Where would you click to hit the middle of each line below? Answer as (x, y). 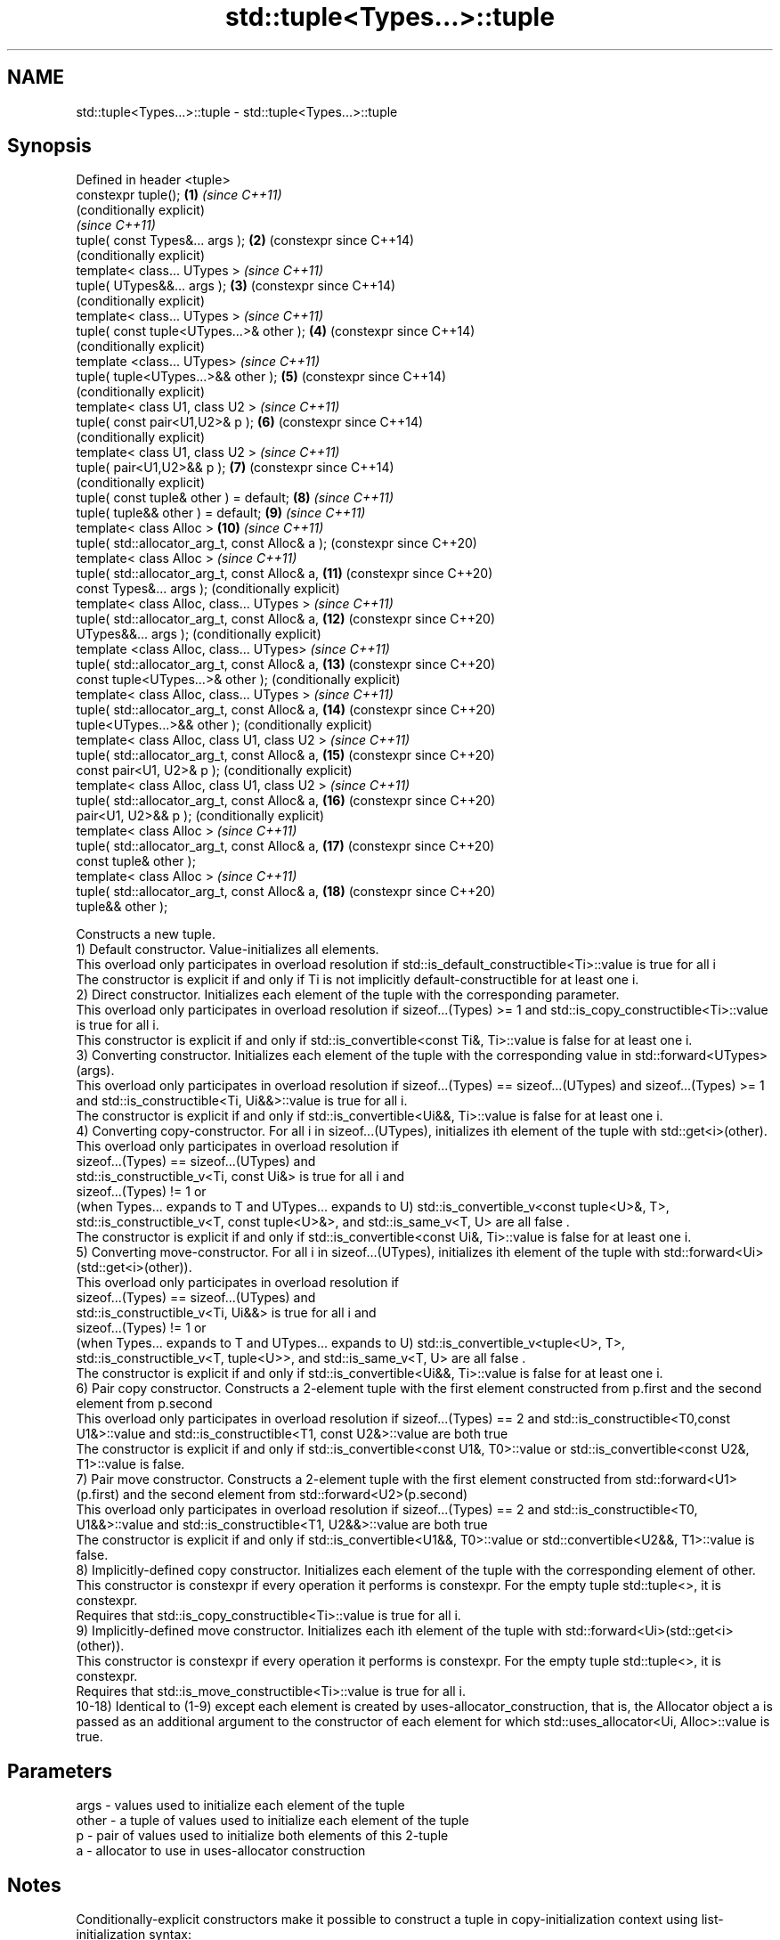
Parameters (60, 1771)
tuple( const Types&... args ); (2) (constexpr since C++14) (245, 240)
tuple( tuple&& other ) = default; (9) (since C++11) (221, 513)
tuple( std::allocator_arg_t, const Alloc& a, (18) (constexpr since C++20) (286, 892)
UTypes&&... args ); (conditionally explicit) (199, 634)
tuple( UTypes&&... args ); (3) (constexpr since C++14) (236, 286)
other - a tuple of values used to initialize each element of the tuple (272, 1821)
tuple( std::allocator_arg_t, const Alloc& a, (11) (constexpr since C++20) (284, 574)
